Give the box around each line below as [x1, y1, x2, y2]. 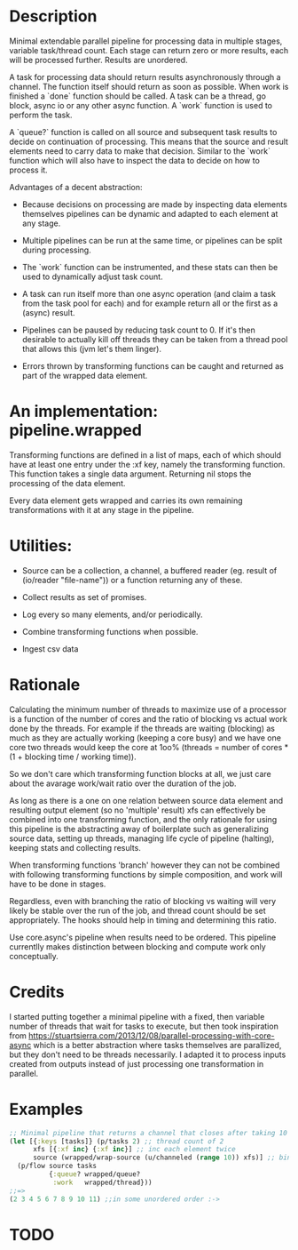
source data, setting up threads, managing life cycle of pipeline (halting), [9, 833, 275, 844]
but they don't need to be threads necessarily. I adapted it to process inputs [9, 1049, 286, 1060]
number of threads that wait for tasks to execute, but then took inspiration [9, 1021, 279, 1031]
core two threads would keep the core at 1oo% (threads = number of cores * [9, 741, 289, 752]
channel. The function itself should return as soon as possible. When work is [9, 81, 289, 92]
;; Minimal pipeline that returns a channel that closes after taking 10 [9, 1128, 288, 1137]
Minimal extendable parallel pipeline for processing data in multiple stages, [9, 36, 283, 46]
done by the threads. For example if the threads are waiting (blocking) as [9, 723, 275, 733]
